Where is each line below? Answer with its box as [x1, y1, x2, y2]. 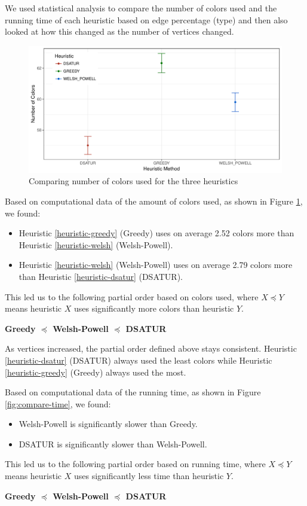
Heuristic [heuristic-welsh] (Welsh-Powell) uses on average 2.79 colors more [19, 258, 293, 271]
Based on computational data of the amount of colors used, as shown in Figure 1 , [5, 194, 303, 207]
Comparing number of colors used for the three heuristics [29, 175, 238, 187]
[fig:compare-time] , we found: [5, 397, 111, 410]
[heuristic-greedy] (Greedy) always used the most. [5, 365, 186, 378]
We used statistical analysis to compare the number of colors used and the [5, 2, 277, 14]
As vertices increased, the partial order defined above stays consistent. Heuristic [5, 342, 297, 355]
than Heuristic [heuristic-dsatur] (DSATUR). [19, 270, 183, 282]
